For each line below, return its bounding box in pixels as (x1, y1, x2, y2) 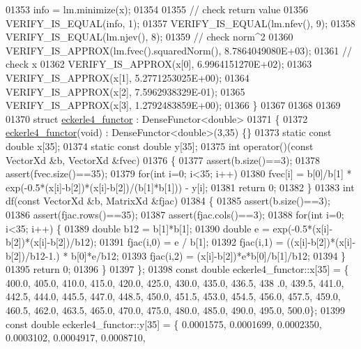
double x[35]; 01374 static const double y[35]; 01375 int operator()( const (6, 138, 314, 153)
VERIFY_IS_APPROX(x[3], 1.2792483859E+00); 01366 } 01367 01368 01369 (6, 98, 341, 112)
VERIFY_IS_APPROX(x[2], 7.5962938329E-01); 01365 (6, 84, 245, 98)
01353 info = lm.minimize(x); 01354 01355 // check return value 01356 (6, 2, 309, 16)
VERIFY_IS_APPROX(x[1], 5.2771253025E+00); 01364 (6, 70, 249, 84)
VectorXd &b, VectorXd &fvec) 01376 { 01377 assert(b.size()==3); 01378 (6, 152, 321, 167)
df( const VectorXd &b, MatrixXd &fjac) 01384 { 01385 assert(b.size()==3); (6, 193, 330, 208)
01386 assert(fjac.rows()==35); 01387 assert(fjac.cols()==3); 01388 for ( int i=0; (6, 207, 344, 221)
